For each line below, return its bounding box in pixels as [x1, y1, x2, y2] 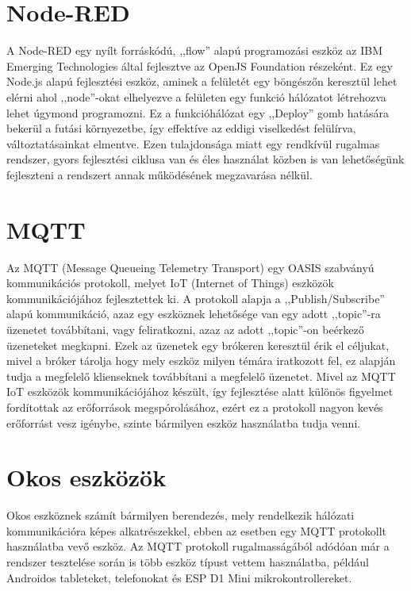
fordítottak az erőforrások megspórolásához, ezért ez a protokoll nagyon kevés [6, 398, 383, 415]
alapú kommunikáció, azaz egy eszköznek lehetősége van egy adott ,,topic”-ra [6, 305, 381, 322]
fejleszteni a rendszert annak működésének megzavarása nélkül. [6, 166, 313, 182]
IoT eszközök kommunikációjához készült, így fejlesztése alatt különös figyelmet [6, 383, 394, 400]
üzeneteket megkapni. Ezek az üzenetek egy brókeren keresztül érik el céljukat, [6, 336, 390, 353]
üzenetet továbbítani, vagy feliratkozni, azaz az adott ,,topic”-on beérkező [6, 320, 364, 337]
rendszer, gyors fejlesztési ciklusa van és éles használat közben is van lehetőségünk [6, 151, 405, 167]
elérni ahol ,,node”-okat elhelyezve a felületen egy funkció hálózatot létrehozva [6, 88, 386, 105]
